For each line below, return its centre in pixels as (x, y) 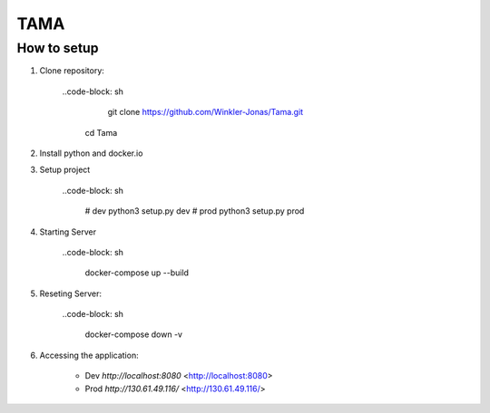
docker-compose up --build (137, 273)
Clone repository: (72, 71)
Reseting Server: (70, 293)
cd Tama (101, 132)
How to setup (58, 48)
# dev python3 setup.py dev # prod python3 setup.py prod (195, 211)
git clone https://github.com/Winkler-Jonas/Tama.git (206, 112)
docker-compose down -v (134, 334)
